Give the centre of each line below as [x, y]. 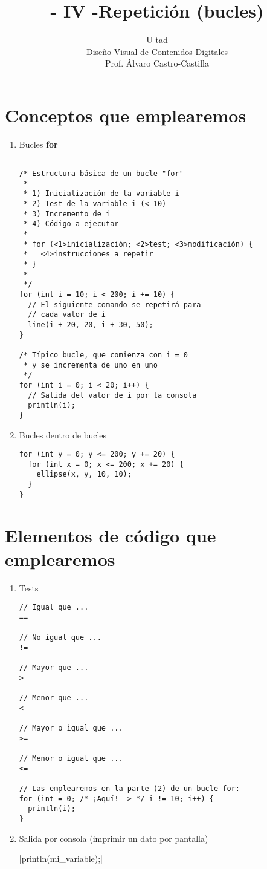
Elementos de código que [111, 535]
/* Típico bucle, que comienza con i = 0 [103, 355]
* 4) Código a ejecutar [71, 224]
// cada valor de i [67, 315]
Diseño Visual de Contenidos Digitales [157, 51]
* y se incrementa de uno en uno [90, 365]
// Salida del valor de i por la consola [112, 395]
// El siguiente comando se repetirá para [114, 304]
